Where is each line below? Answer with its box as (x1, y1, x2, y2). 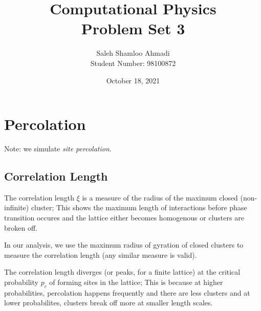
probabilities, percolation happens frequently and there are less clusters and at (4, 287, 250, 298)
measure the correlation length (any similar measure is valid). (4, 249, 197, 260)
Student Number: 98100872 (90, 57, 176, 68)
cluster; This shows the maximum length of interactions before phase (31, 202, 247, 213)
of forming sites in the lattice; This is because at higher (49, 276, 223, 287)
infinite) (4, 202, 29, 213)
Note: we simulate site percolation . (4, 143, 112, 154)
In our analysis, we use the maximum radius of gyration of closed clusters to (4, 239, 244, 250)
